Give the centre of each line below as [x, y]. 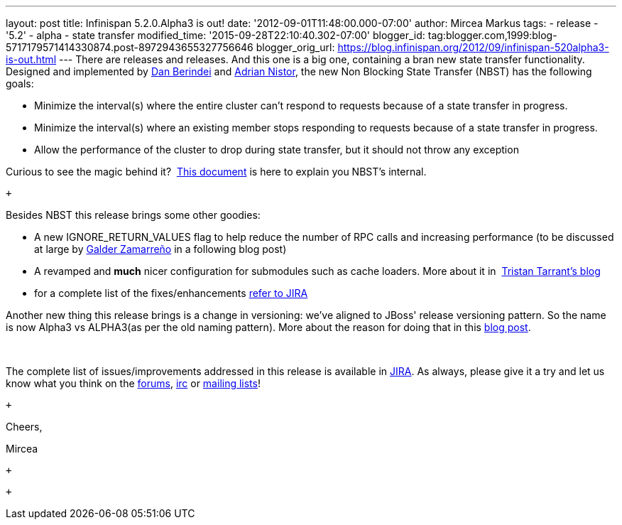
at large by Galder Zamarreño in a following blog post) [160, 249]
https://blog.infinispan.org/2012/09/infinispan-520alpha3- [473, 47]
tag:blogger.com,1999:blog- [492, 35]
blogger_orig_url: [295, 47]
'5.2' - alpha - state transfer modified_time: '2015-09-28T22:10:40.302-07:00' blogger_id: [215, 35]
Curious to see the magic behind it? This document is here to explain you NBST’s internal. [216, 172]
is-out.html [31, 59]
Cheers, [24, 427]
